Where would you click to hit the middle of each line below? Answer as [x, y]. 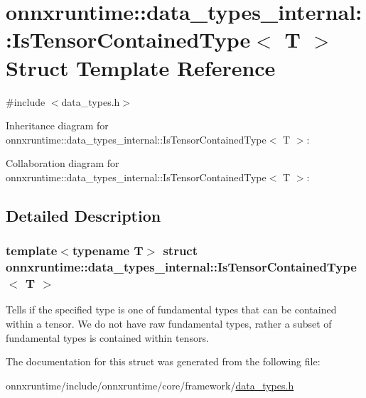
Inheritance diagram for [57, 125]
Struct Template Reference [141, 67]
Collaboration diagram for [63, 163]
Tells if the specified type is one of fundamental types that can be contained [171, 310]
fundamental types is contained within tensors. [107, 337]
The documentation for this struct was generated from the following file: [163, 361]
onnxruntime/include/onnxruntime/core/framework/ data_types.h [150, 385]
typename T [108, 251]
